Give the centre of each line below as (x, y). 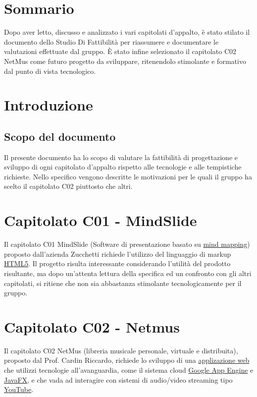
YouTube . (19, 389)
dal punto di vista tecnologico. (50, 71)
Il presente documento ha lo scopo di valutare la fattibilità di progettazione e (121, 157)
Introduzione (49, 105)
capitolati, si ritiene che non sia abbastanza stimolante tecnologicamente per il (123, 283)
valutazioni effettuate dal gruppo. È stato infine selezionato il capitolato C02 (120, 51)
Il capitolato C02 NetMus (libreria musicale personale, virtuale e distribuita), (121, 350)
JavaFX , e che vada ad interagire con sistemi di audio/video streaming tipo (118, 379)
